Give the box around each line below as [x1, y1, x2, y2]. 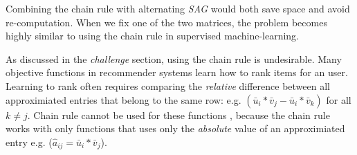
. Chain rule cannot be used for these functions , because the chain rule [27, 107, 330, 122]
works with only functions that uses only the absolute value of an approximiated [6, 121, 345, 136]
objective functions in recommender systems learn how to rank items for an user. [6, 65, 348, 80]
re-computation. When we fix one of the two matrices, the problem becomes [6, 15, 327, 29]
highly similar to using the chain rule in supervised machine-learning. [6, 28, 300, 43]
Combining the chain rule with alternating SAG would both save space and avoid [6, 1, 350, 15]
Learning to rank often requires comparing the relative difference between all [6, 78, 330, 93]
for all [326, 92, 351, 107]
